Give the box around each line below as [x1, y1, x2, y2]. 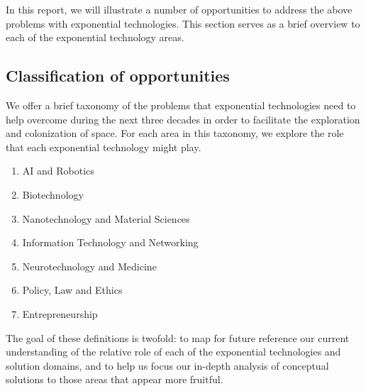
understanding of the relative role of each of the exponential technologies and [6, 344, 341, 359]
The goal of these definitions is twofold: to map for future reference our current [6, 330, 350, 345]
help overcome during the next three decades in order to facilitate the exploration [6, 111, 360, 126]
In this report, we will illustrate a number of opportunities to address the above [6, 2, 353, 16]
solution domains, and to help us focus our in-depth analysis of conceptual [6, 358, 329, 373]
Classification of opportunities [6, 65, 230, 87]
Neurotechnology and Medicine [22, 258, 157, 273]
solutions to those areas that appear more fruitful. [6, 372, 223, 387]
